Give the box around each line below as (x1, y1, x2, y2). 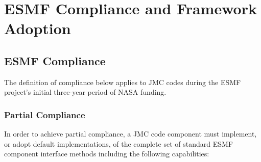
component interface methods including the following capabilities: (4, 148, 209, 159)
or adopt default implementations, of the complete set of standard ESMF (4, 138, 233, 149)
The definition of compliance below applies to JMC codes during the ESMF (4, 76, 241, 87)
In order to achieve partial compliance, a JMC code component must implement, (4, 128, 257, 139)
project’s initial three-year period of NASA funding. (4, 87, 167, 97)
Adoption (4, 18, 71, 39)
